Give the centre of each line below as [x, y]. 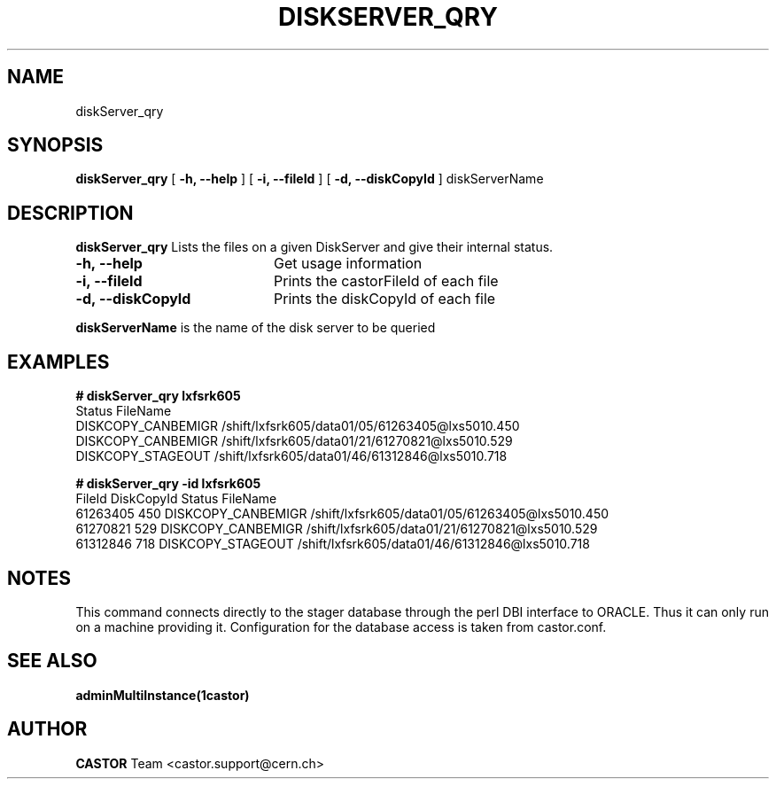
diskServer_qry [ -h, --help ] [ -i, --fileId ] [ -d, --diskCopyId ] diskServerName [310, 179]
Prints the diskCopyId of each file [384, 299]
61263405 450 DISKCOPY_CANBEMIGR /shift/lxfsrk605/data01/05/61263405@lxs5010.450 [342, 514]
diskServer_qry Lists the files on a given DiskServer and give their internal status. [314, 247]
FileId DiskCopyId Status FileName [176, 499]
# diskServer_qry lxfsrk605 [158, 396]
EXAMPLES [58, 362]
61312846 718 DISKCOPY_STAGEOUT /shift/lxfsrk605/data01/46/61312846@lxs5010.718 [333, 544]
